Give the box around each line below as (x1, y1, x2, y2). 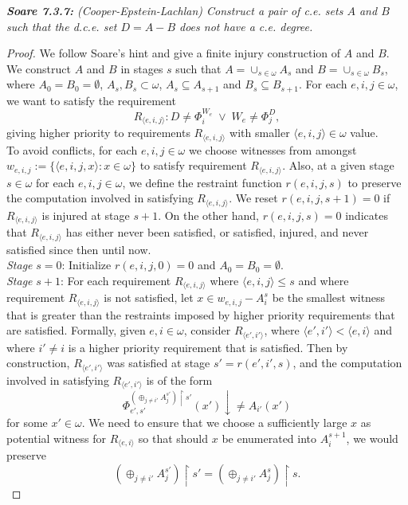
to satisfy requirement (139, 157, 247, 174)
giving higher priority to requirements (6, 124, 190, 141)
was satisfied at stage (107, 354, 210, 371)
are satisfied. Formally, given (6, 322, 146, 339)
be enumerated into (222, 429, 317, 446)
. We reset (229, 190, 278, 206)
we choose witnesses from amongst (188, 141, 357, 158)
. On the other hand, (158, 206, 259, 223)
